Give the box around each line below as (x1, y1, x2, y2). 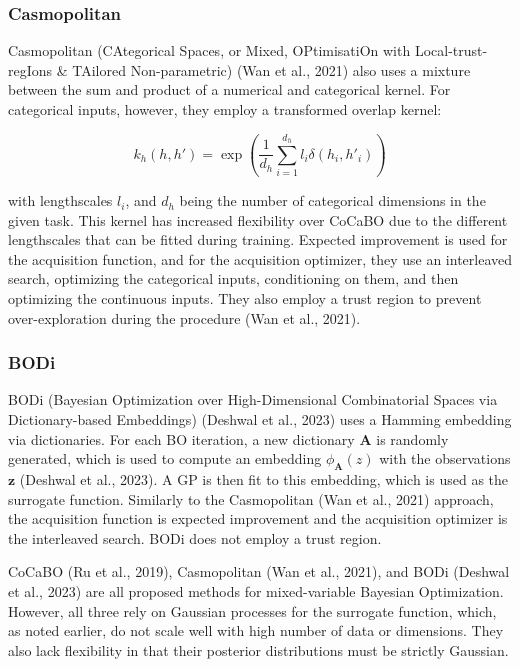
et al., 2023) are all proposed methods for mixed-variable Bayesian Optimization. (8, 580, 504, 601)
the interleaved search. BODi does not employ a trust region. (8, 527, 382, 548)
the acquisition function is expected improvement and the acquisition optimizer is (8, 508, 508, 529)
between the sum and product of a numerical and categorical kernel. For (8, 79, 451, 100)
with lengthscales (8, 190, 113, 211)
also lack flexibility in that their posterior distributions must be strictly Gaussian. (8, 639, 509, 660)
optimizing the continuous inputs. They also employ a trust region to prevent (8, 288, 482, 309)
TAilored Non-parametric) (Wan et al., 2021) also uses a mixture (72, 59, 471, 80)
